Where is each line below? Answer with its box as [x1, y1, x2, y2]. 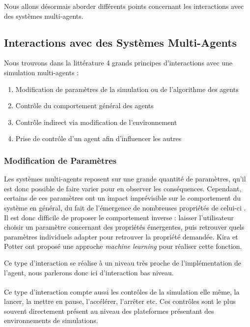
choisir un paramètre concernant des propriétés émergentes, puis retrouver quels [4, 222, 245, 232]
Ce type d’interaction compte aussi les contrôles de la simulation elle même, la [4, 286, 240, 297]
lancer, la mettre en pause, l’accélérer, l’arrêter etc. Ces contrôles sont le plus [4, 296, 236, 306]
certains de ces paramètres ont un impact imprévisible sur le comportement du [4, 193, 241, 203]
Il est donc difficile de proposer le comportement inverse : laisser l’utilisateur [4, 212, 234, 222]
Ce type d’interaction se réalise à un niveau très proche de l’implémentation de [4, 257, 241, 268]
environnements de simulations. [4, 315, 98, 326]
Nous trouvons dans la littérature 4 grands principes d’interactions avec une [4, 58, 233, 68]
